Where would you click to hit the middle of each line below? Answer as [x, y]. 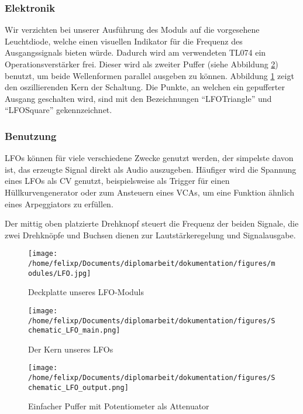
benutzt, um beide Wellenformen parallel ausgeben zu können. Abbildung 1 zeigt [149, 75]
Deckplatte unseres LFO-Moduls [86, 292]
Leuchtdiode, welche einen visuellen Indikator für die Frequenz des [124, 41]
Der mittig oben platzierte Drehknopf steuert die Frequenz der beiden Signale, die [152, 223]
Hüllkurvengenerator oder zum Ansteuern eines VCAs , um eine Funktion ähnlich [149, 192]
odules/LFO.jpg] [60, 273]
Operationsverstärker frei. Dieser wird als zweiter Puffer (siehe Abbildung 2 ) [142, 64]
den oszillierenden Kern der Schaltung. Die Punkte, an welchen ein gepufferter [145, 87]
